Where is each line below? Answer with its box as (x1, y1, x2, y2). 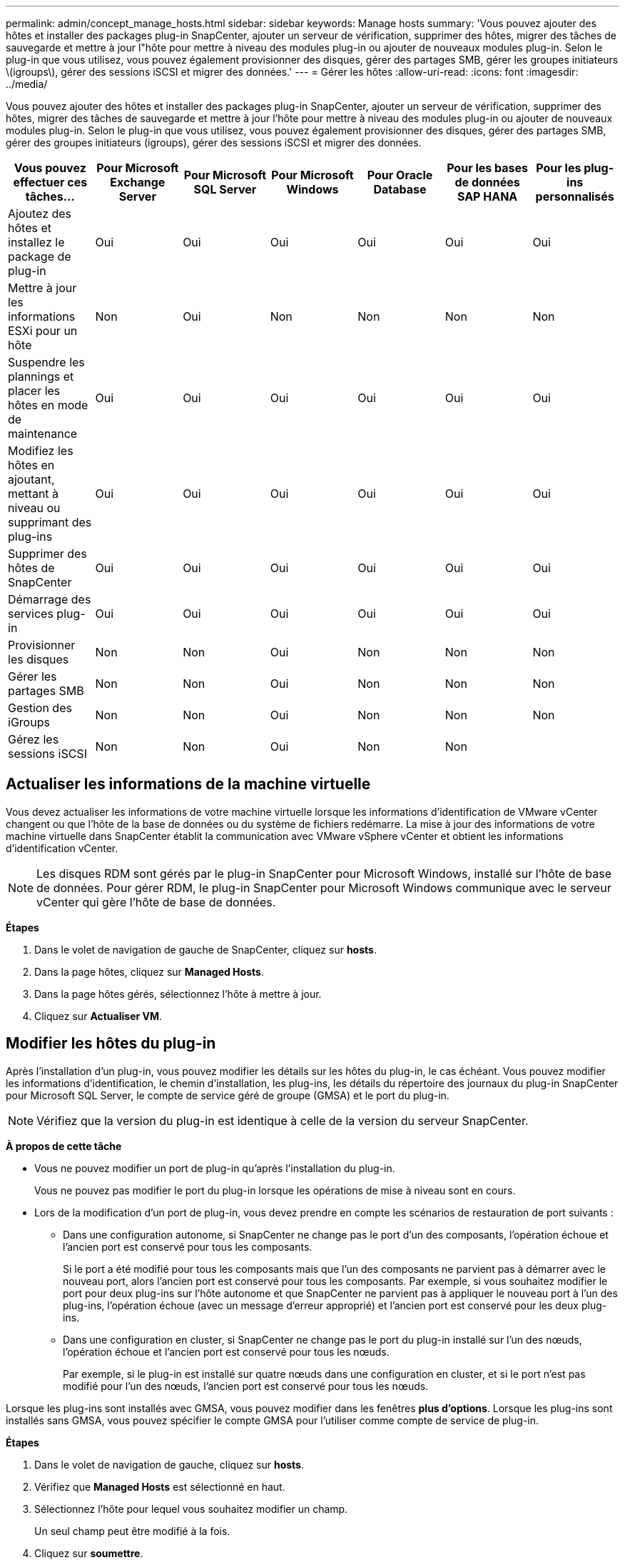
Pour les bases (447, 161, 529, 175)
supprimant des (8, 515, 92, 529)
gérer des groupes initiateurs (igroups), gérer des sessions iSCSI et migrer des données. (6, 136, 422, 149)
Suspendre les (8, 355, 85, 369)
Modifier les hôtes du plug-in (6, 1034, 216, 1053)
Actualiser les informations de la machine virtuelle (6, 775, 371, 794)
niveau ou (8, 501, 61, 515)
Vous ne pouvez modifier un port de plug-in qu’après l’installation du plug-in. (34, 1161, 395, 1174)
